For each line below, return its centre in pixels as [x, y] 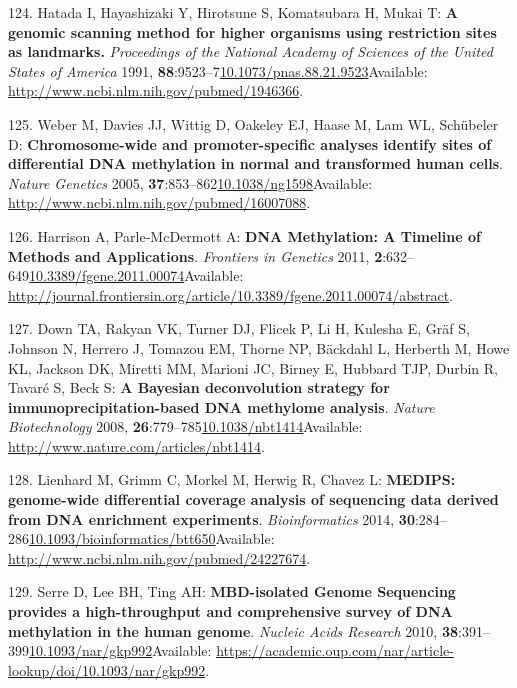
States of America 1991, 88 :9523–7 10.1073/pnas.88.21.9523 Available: [218, 70]
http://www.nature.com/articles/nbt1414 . [136, 445]
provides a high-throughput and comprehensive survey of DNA [230, 611]
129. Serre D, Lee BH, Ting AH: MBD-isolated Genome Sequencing [232, 591]
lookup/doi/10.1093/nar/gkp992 [107, 669]
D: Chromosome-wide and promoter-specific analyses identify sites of [250, 143]
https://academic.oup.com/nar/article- [335, 650]
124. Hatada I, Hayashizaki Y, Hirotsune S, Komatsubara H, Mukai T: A [233, 12]
